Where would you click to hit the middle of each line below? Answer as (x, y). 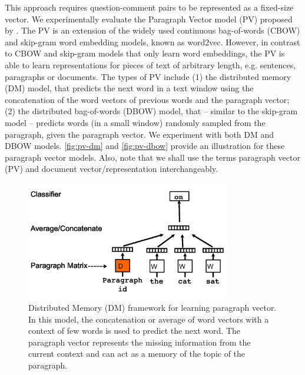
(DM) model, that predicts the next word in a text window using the (129, 88)
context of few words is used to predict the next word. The (135, 331)
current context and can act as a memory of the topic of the (137, 354)
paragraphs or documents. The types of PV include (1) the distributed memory (148, 76)
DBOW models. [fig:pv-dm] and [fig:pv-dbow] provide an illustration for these (145, 146)
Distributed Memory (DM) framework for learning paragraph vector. (152, 307)
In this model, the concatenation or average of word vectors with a (149, 319)
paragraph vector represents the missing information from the (140, 342)
